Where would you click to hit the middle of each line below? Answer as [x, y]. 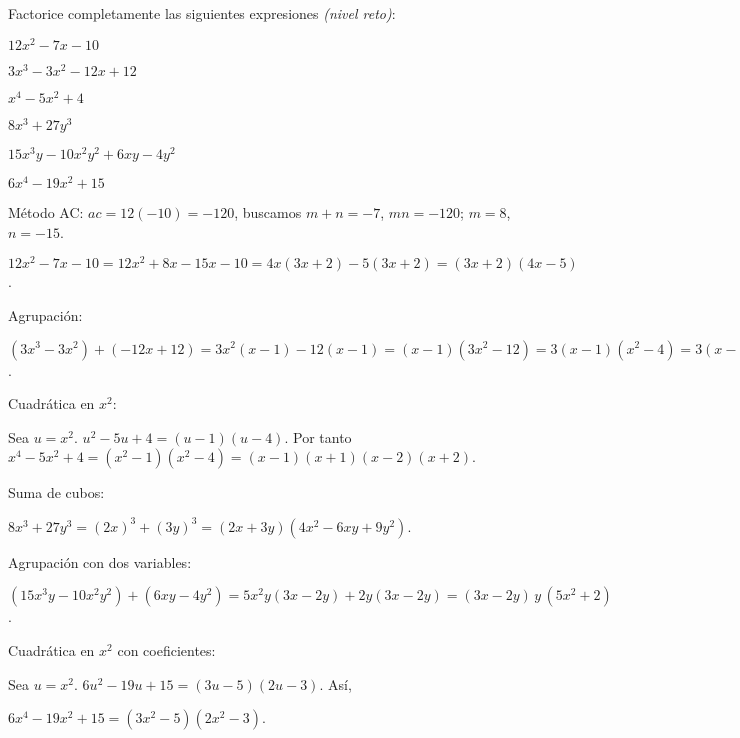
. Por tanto [318, 436]
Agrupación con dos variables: [100, 561]
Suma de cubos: [56, 492]
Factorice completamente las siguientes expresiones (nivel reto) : [202, 13]
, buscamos [268, 212]
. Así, [335, 683]
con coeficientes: [166, 650]
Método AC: [46, 212]
